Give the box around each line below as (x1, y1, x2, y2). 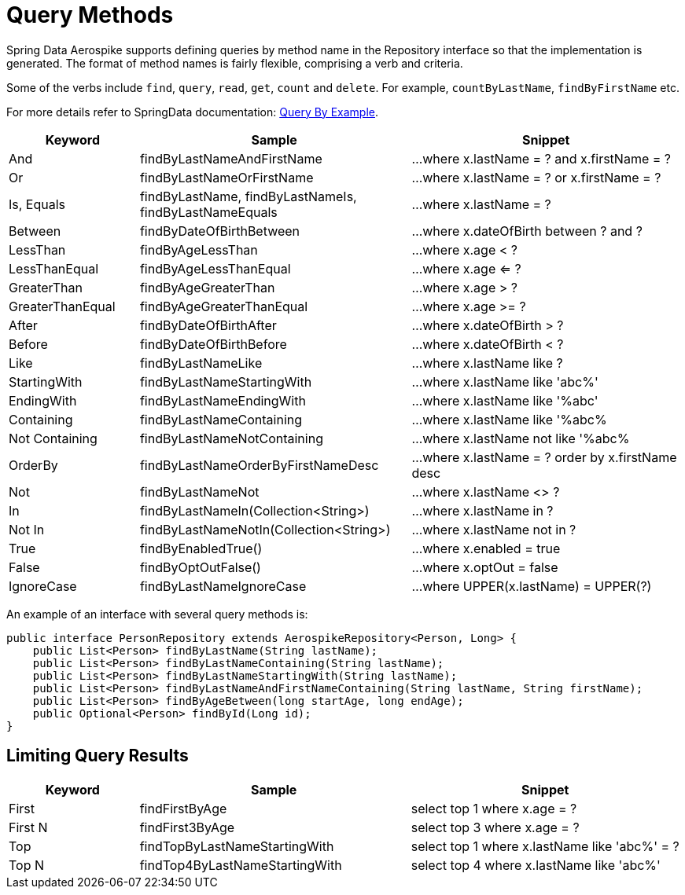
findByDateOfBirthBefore (139, 336, 287, 352)
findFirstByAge (139, 800, 227, 816)
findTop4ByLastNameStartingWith (139, 856, 342, 873)
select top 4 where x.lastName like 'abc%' (411, 856, 661, 873)
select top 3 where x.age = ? (411, 819, 580, 835)
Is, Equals (9, 196, 66, 212)
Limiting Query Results (6, 746, 189, 766)
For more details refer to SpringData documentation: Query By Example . (6, 105, 379, 119)
